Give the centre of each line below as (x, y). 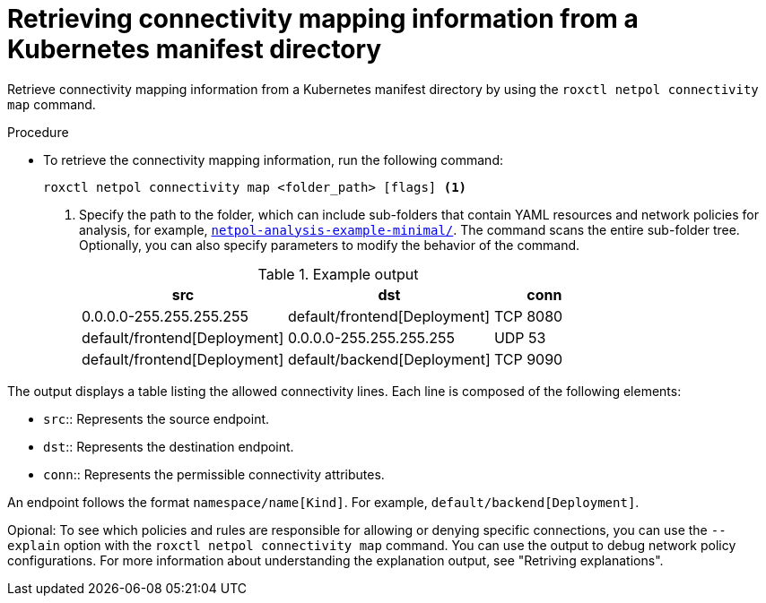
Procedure (38, 132)
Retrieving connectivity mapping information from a (323, 19)
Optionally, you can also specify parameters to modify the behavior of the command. (330, 245)
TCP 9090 (528, 359)
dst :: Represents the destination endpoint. (169, 446)
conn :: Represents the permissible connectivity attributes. (214, 474)
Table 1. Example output (338, 274)
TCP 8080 (528, 316)
